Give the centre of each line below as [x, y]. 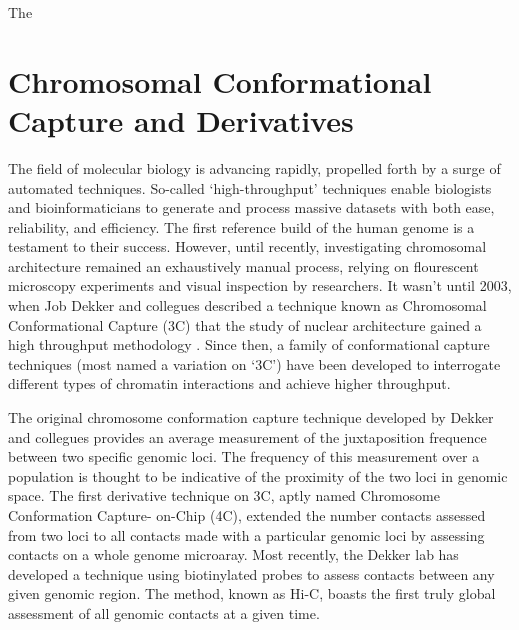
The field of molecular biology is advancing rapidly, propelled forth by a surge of [254, 167]
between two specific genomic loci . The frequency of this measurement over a [244, 456]
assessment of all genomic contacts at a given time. [164, 612]
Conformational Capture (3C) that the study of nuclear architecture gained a [245, 324]
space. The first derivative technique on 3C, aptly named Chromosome [224, 495]
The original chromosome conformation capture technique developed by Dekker [251, 417]
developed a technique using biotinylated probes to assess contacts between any [251, 573]
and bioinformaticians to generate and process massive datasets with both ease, [251, 207]
